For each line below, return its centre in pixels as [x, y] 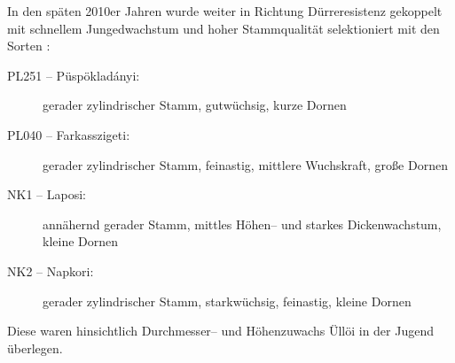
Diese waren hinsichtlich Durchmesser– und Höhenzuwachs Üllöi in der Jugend [220, 331]
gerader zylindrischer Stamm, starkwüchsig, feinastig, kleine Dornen [227, 301]
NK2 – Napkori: [51, 270]
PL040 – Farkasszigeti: [69, 134]
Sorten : [29, 46]
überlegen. [35, 348]
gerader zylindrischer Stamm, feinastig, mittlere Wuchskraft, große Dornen [245, 164]
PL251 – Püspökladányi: [74, 75]
